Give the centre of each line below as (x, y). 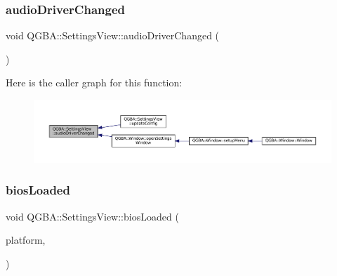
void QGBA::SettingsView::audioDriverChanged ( (113, 35)
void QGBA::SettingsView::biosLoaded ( (92, 216)
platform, (26, 240)
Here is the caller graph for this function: (94, 83)
